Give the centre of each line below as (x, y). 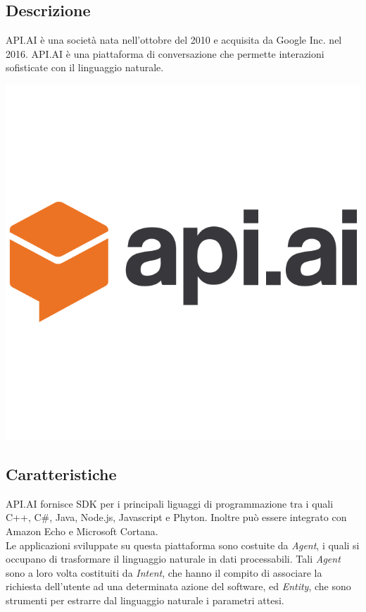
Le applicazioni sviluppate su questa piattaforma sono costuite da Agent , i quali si (183, 545)
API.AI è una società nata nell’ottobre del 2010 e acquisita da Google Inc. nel (174, 40)
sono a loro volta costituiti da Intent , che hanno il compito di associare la (164, 572)
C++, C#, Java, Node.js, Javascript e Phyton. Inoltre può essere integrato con (176, 517)
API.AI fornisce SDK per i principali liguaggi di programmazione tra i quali (170, 503)
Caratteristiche (61, 473)
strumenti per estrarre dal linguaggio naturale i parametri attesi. (145, 600)
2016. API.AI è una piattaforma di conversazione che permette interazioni (165, 53)
